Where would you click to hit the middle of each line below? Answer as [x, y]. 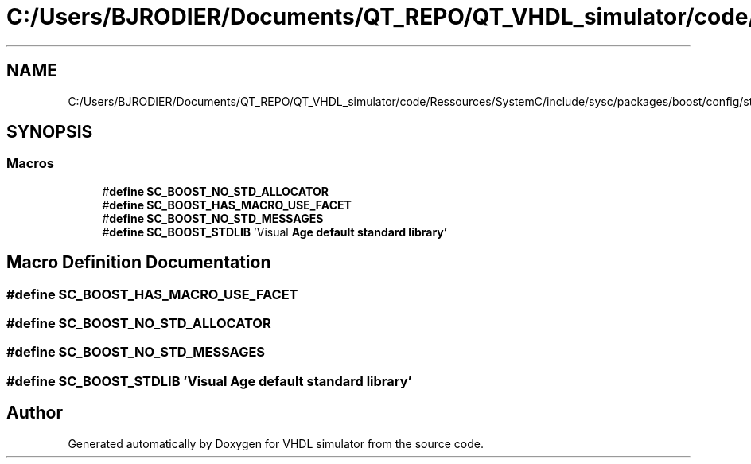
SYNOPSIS [50, 132]
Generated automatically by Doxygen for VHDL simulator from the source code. [276, 443]
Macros [30, 164]
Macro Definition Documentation [139, 263]
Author [35, 413]
